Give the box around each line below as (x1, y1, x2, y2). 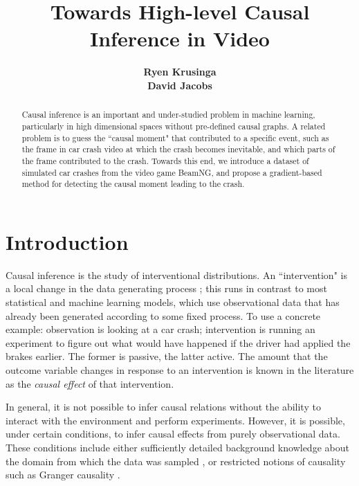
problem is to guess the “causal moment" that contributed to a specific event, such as (21, 132, 329, 143)
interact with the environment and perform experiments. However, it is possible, (6, 413, 345, 427)
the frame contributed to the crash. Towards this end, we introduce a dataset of (21, 154, 309, 166)
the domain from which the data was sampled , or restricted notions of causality (6, 453, 346, 468)
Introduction (6, 227, 129, 255)
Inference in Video (90, 24, 270, 53)
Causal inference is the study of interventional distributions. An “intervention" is (6, 267, 347, 282)
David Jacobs (147, 78, 212, 92)
